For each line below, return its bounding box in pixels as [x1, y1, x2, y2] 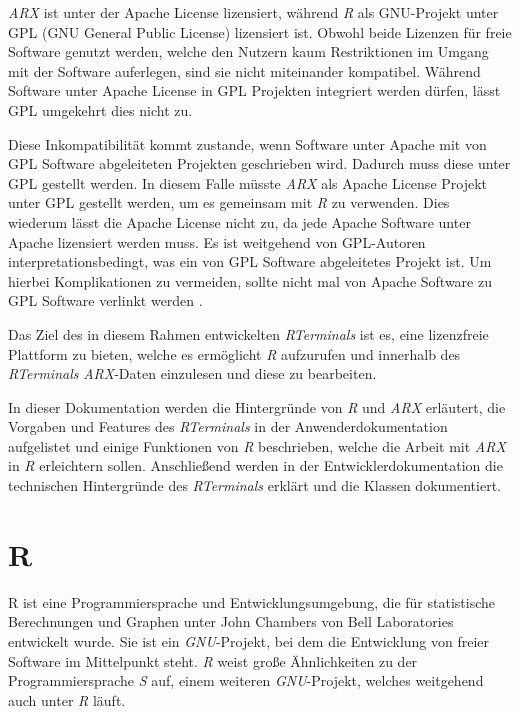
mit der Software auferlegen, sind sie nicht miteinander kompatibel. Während [8, 60, 481, 81]
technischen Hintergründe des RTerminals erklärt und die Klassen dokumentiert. [8, 475, 501, 496]
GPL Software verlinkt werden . [8, 290, 203, 311]
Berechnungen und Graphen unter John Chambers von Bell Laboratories [8, 611, 454, 632]
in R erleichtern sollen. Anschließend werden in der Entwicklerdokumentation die [8, 455, 503, 476]
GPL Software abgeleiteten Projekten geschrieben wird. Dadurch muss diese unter [8, 153, 511, 174]
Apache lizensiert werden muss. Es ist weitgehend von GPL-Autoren [8, 231, 426, 252]
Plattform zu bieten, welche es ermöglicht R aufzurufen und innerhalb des [8, 343, 461, 364]
